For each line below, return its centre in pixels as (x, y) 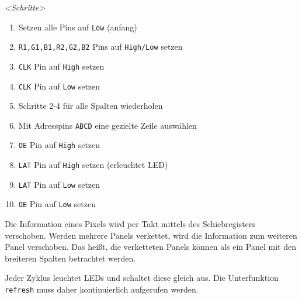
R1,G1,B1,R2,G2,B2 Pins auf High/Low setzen (100, 47)
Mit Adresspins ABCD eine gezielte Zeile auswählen (107, 125)
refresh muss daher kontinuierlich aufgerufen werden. (102, 289)
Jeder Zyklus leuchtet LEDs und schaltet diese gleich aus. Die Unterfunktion (142, 278)
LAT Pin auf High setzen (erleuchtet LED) (93, 165)
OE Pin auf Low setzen (57, 204)
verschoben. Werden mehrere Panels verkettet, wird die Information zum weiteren (151, 235)
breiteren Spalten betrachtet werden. (70, 258)
